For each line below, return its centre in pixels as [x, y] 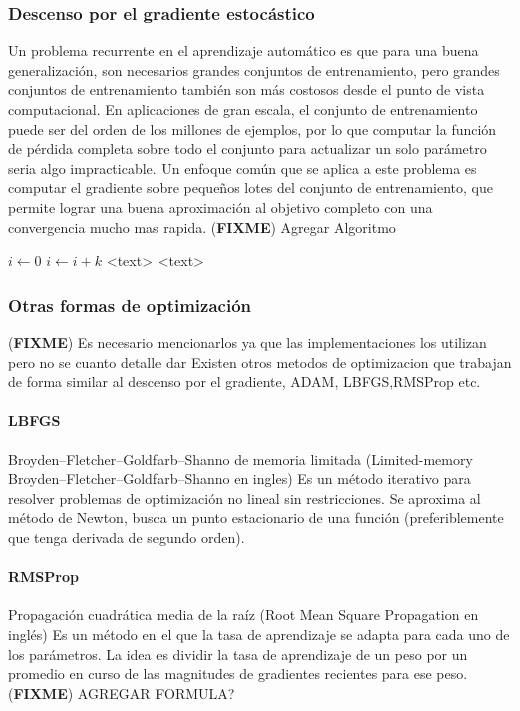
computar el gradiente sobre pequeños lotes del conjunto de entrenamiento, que [250, 187]
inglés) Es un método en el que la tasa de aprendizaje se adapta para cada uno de [259, 633]
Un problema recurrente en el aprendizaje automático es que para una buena [243, 50]
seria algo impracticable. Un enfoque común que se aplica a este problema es [242, 167]
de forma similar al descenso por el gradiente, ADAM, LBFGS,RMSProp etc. [244, 381]
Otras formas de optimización [130, 304]
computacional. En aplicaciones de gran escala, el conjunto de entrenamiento [243, 109]
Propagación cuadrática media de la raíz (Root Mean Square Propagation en [243, 614]
